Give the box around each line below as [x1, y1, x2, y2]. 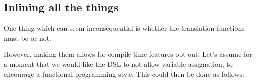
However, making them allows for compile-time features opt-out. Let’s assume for [4, 49, 252, 59]
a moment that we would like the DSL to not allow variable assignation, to [4, 58, 233, 69]
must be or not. [4, 32, 52, 42]
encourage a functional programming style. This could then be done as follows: [4, 68, 244, 79]
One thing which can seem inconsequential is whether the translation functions [4, 23, 245, 33]
